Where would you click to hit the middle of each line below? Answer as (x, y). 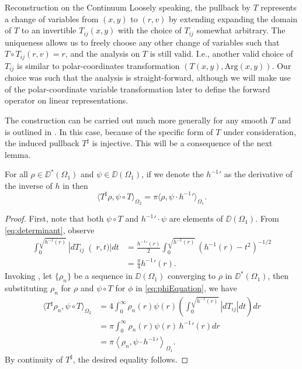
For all (16, 174)
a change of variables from (52, 18)
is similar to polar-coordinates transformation (98, 65)
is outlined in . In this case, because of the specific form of (109, 131)
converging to (192, 276)
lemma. (18, 154)
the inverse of (29, 185)
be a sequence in (103, 276)
